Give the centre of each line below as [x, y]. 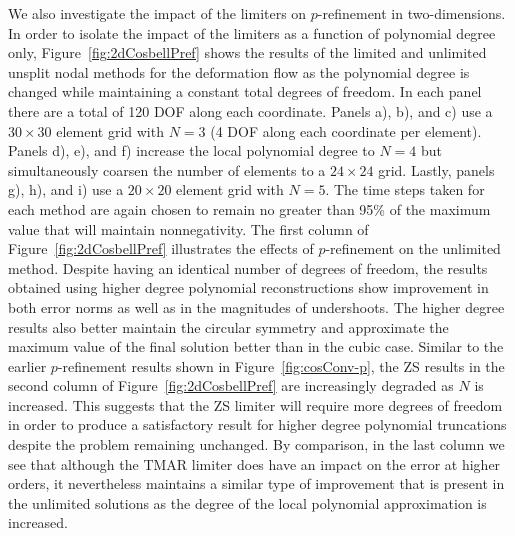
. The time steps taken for [405, 189]
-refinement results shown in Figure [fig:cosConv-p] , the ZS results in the [281, 365]
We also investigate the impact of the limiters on [157, 13]
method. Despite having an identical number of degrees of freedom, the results [248, 267]
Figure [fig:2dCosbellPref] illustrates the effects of [161, 248]
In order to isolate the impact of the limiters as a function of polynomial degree [252, 32]
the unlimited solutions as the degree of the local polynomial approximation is [247, 502]
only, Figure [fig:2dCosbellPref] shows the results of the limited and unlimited [247, 52]
